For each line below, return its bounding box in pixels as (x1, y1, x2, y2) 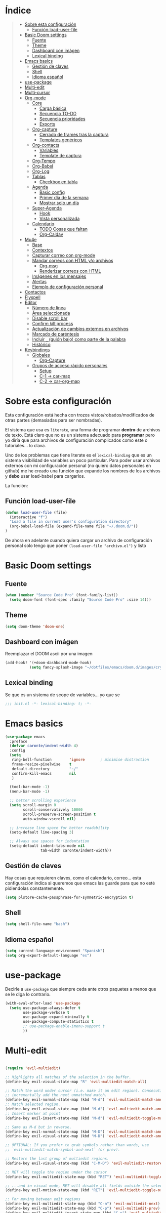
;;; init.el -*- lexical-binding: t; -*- (5, 701, 92, 706)
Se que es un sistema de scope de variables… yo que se (5, 692, 120, 698)
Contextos (32, 247, 53, 253)
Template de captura (39, 152, 82, 158)
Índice (5, 5, 31, 16)
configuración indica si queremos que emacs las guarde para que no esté (5, 880, 155, 886)
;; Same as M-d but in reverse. (5, 1125, 72, 1129)
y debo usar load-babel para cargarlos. (5, 473, 85, 479)
